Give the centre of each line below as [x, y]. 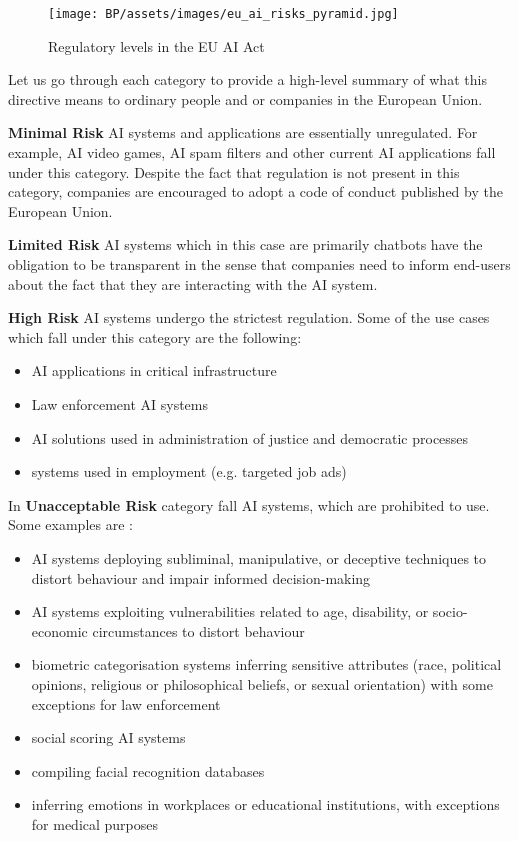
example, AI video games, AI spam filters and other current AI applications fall [252, 152]
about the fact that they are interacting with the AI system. [193, 283]
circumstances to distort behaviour [198, 630]
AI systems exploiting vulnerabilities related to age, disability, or [230, 611]
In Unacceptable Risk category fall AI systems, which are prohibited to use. [249, 504]
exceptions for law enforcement [126, 703]
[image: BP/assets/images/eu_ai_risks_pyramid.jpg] [223, 14]
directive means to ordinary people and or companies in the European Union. [245, 98]
